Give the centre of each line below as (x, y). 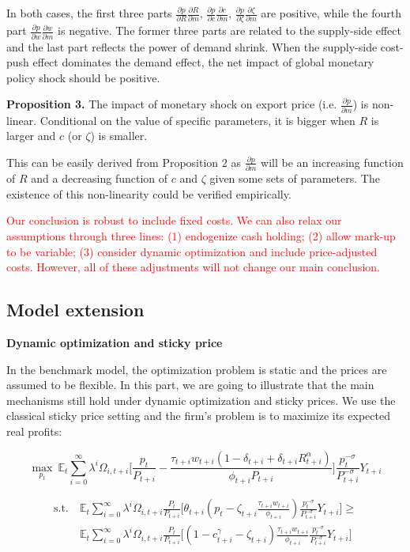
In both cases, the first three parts (89, 13)
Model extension (75, 310)
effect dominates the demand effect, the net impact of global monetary (203, 62)
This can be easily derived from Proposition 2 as (124, 162)
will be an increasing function (332, 162)
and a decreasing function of (100, 178)
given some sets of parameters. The (295, 178)
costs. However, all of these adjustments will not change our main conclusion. (194, 267)
